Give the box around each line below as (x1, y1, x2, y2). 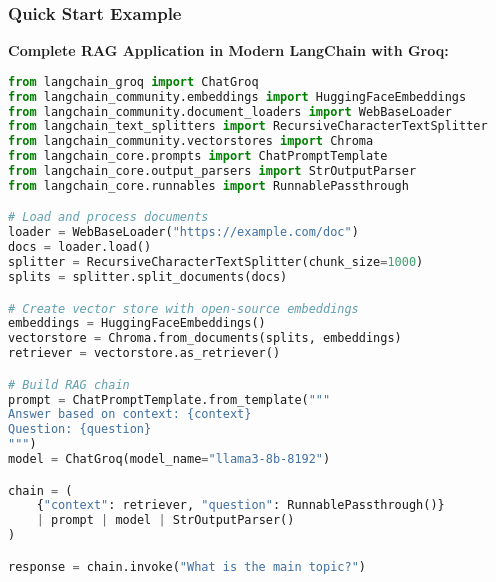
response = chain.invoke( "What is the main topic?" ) (8, 559, 366, 574)
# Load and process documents (8, 210, 209, 225)
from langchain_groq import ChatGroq (8, 74, 259, 89)
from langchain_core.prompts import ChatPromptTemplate (8, 149, 388, 164)
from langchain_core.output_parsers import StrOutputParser (8, 164, 417, 179)
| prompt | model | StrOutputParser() (36, 513, 295, 528)
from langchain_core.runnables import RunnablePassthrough (8, 178, 409, 193)
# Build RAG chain (8, 377, 130, 392)
